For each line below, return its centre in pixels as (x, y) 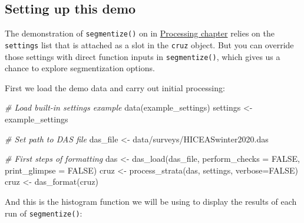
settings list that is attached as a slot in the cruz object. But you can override (149, 44)
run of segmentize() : (44, 213)
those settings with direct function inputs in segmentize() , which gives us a (143, 56)
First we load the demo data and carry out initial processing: (115, 87)
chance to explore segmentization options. (80, 68)
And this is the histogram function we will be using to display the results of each (151, 201)
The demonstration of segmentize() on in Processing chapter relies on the (140, 33)
